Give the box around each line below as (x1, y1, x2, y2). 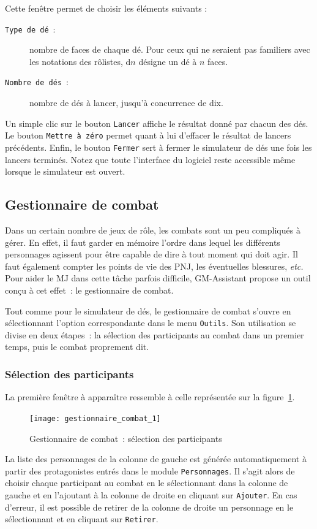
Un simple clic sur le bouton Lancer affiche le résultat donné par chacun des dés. (5, 116, 308, 129)
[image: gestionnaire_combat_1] (29, 414, 161, 423)
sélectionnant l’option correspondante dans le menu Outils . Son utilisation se (5, 316, 296, 329)
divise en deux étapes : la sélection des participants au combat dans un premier (5, 328, 304, 341)
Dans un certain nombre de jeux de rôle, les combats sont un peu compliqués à (5, 224, 300, 237)
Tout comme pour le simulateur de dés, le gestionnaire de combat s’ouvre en (5, 304, 291, 317)
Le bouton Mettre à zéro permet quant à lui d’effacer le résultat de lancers (5, 129, 291, 142)
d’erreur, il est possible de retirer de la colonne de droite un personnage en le (5, 500, 294, 513)
